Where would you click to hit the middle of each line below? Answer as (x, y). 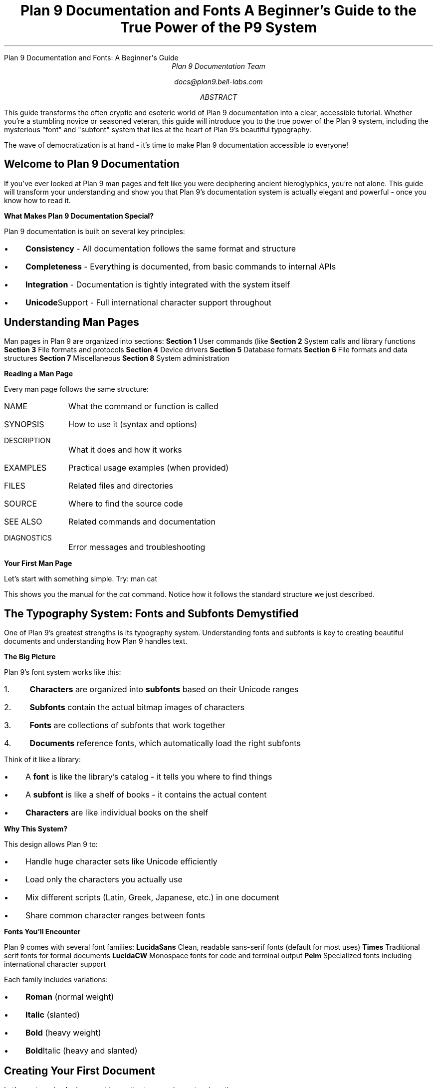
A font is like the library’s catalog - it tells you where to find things (149, 777)
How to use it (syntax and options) (133, 424)
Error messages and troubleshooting (137, 547)
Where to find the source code (125, 504)
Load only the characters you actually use (104, 880)
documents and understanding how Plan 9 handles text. (96, 641)
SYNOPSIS (24, 424)
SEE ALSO (23, 522)
